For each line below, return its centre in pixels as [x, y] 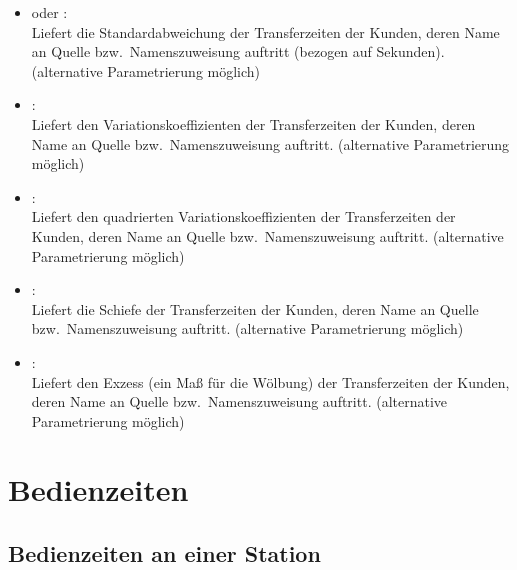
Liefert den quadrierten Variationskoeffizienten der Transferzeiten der [243, 216]
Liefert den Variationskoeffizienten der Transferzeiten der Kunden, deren [253, 123]
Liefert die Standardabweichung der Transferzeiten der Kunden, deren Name [265, 31]
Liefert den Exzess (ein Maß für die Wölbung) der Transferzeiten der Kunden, [270, 381]
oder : [49, 12]
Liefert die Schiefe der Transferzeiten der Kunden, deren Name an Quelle [255, 308]
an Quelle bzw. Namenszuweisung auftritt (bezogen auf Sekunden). [238, 51]
